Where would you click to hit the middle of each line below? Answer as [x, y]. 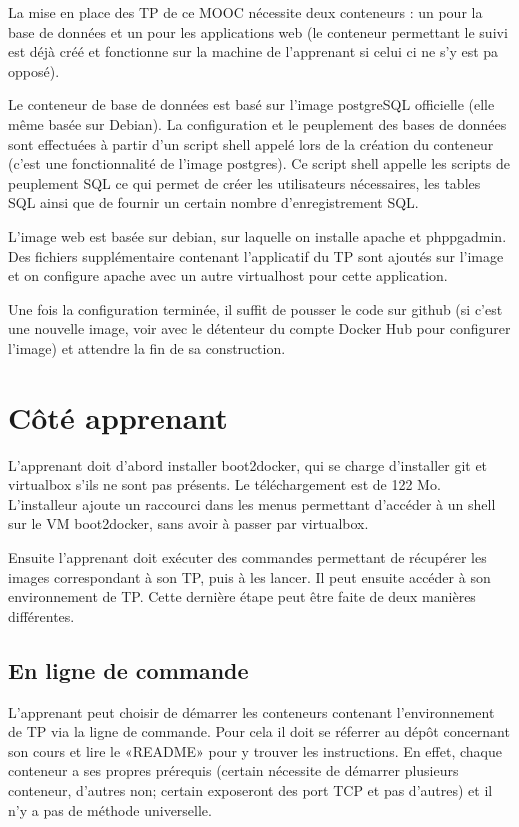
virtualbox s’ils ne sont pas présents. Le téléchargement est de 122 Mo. [224, 484]
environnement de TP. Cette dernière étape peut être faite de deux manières [242, 596]
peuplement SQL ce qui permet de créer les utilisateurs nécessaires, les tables [244, 182]
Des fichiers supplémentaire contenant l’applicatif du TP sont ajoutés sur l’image [256, 255]
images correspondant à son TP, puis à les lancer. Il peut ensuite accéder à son [249, 576]
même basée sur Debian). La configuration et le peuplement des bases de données [257, 123]
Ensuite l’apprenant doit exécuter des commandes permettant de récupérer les [247, 557]
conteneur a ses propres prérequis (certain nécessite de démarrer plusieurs [233, 770]
